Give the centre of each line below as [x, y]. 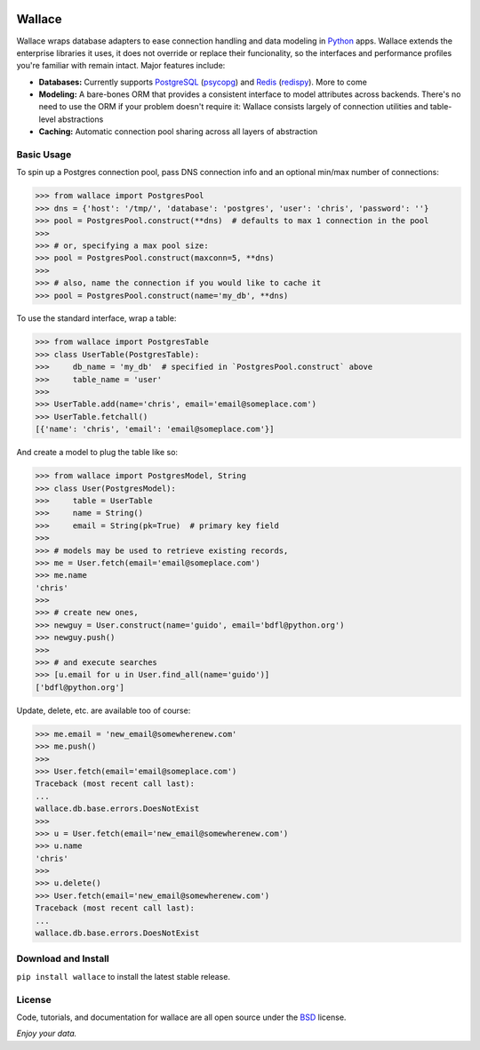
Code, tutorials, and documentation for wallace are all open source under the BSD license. [181, 1017]
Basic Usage [44, 155]
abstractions [81, 119]
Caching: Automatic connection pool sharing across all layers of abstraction [178, 132]
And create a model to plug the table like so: [97, 453]
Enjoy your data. [47, 1034]
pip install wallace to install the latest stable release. [124, 976]
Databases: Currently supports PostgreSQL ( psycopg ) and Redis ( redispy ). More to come [203, 82]
